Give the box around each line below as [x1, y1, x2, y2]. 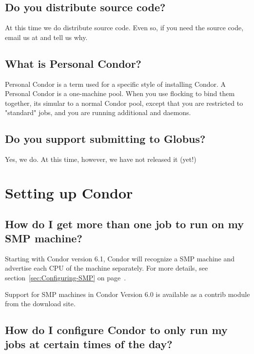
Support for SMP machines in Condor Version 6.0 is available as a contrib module [5, 289, 250, 299]
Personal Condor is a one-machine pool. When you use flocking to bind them [5, 88, 235, 98]
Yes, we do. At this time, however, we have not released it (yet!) [5, 154, 196, 164]
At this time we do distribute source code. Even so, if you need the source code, [5, 22, 244, 33]
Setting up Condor [5, 182, 133, 202]
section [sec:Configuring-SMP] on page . [5, 272, 126, 282]
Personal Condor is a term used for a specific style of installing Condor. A [5, 79, 226, 89]
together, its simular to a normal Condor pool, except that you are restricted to [5, 98, 243, 108]
